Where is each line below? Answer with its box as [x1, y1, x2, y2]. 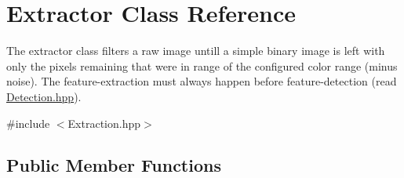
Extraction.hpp [67, 114, 141, 131]
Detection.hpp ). [6, 88, 82, 104]
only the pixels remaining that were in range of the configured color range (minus [6, 57, 398, 74]
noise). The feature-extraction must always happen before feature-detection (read [6, 73, 397, 89]
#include [6, 114, 50, 131]
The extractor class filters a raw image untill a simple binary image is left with [6, 42, 385, 59]
